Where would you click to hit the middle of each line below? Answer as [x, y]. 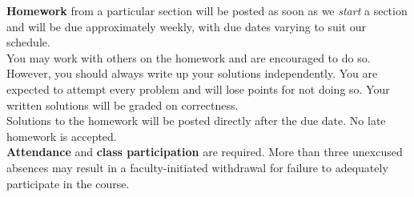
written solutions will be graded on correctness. [123, 105]
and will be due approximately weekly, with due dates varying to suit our [187, 26]
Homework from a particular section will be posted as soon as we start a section [207, 10]
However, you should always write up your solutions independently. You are [192, 73]
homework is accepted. [62, 136]
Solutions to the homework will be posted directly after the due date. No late [196, 121]
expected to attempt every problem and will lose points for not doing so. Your [198, 88]
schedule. [28, 42]
